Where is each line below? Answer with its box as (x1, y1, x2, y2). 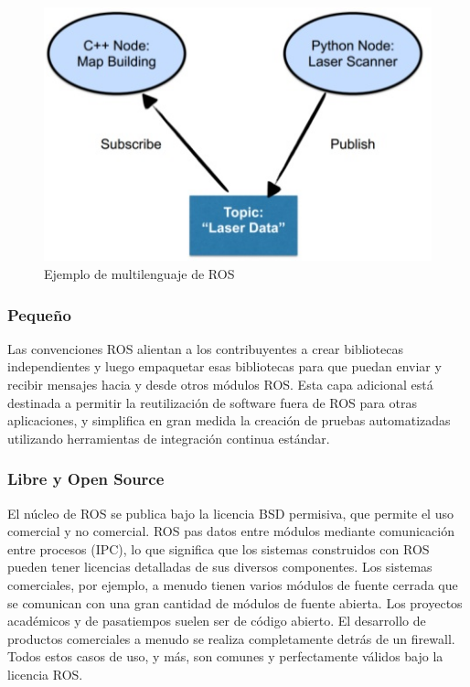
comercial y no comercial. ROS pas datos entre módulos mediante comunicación (7, 521, 454, 541)
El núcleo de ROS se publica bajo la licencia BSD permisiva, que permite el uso (7, 503, 454, 522)
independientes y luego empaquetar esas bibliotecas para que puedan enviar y (7, 357, 442, 376)
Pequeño (7, 303, 71, 326)
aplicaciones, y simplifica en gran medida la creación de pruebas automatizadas (7, 411, 451, 430)
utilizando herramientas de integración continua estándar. (7, 428, 330, 447)
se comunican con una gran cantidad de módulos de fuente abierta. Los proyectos (7, 593, 463, 612)
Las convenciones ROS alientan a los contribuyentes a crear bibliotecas (7, 338, 403, 358)
